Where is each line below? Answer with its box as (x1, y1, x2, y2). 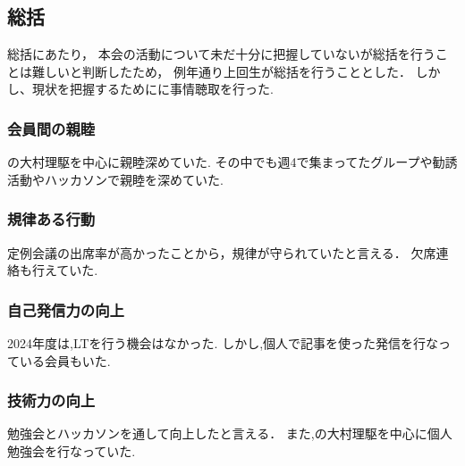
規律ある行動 (7, 208, 96, 230)
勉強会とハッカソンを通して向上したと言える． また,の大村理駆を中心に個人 (7, 424, 452, 443)
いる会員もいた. (19, 351, 111, 370)
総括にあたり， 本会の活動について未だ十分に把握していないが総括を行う (7, 45, 435, 63)
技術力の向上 (7, 389, 96, 412)
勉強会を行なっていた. (7, 442, 136, 461)
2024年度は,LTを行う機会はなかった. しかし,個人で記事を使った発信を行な (7, 334, 439, 353)
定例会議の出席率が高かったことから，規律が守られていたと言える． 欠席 (7, 243, 436, 262)
